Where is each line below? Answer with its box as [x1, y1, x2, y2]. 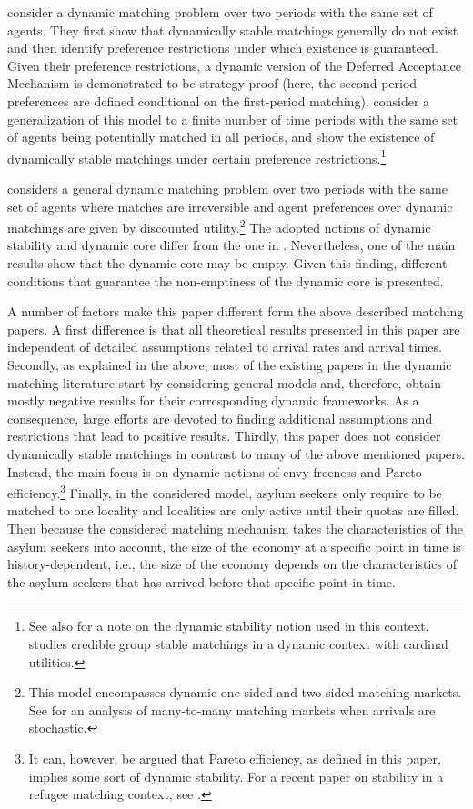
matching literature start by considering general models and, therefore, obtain [7, 373, 441, 392]
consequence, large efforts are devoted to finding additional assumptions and [7, 408, 433, 427]
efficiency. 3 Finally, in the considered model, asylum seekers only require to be [7, 481, 442, 502]
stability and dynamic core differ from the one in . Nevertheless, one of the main [7, 235, 456, 255]
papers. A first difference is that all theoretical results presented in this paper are [7, 319, 460, 338]
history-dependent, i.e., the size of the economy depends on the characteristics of [7, 554, 457, 574]
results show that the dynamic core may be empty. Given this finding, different [7, 254, 448, 273]
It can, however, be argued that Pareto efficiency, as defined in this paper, [28, 748, 441, 767]
